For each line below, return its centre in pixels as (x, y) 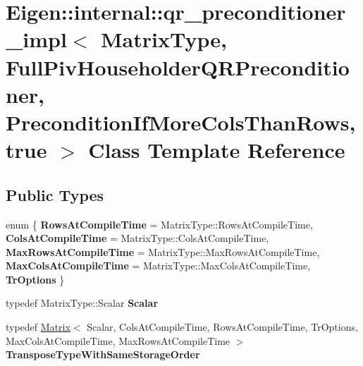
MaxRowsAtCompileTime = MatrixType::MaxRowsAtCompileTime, (163, 251)
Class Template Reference (217, 150)
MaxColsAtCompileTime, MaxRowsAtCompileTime (118, 340)
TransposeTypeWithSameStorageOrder (103, 354)
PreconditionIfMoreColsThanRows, (181, 122)
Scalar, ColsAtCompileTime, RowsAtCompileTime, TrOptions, (222, 327)
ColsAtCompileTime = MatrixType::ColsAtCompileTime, (137, 238)
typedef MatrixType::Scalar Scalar (82, 303)
